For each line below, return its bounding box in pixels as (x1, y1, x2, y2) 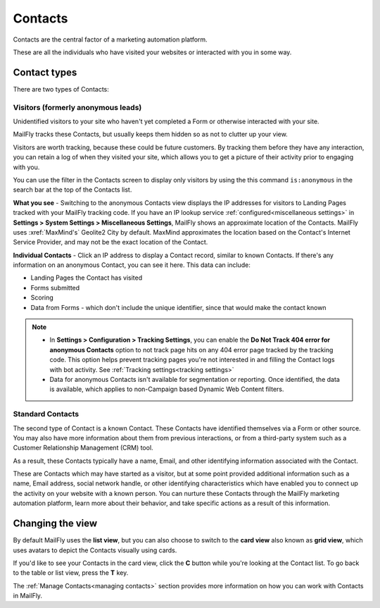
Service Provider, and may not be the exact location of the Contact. (13, 238, 208, 247)
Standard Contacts (13, 409, 80, 419)
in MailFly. (13, 592, 42, 600)
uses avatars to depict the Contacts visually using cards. (13, 546, 177, 554)
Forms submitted (30, 283, 80, 292)
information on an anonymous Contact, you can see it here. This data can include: (13, 261, 251, 269)
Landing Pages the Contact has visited (30, 273, 143, 282)
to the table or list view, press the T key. (13, 569, 129, 577)
